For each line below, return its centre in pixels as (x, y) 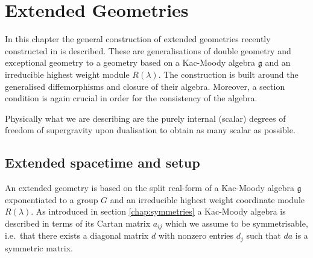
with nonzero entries (196, 235)
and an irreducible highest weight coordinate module (207, 199)
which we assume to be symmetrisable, (237, 223)
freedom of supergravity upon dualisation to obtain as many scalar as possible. (150, 130)
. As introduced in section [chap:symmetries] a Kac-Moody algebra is (158, 211)
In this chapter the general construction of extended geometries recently (138, 39)
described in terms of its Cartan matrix (78, 223)
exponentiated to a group (52, 199)
